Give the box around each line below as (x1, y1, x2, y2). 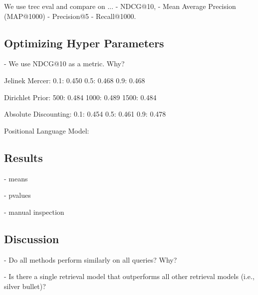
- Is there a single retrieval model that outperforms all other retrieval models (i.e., (4, 271, 255, 282)
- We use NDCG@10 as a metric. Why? (4, 58, 125, 69)
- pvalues (4, 190, 31, 200)
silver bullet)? (4, 281, 46, 291)
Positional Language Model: (4, 125, 89, 136)
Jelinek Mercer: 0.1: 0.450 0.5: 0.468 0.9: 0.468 (4, 75, 145, 85)
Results (4, 149, 43, 165)
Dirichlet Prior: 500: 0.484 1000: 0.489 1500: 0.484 (4, 92, 157, 102)
